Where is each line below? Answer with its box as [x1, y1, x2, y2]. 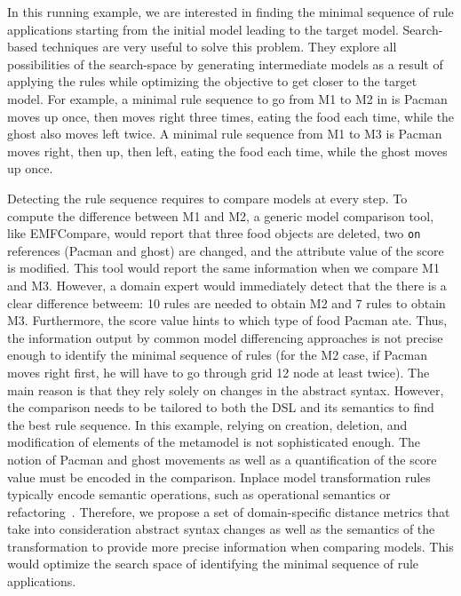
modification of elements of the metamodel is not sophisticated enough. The [7, 433, 421, 451]
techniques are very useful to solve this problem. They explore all [41, 37, 397, 56]
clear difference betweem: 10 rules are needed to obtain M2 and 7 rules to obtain [7, 293, 446, 312]
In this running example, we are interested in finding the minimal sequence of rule [7, 3, 454, 20]
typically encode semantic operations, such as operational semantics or [7, 485, 391, 504]
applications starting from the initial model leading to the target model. [7, 20, 399, 38]
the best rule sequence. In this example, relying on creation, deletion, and [7, 415, 408, 433]
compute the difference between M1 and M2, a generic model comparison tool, [7, 206, 434, 225]
